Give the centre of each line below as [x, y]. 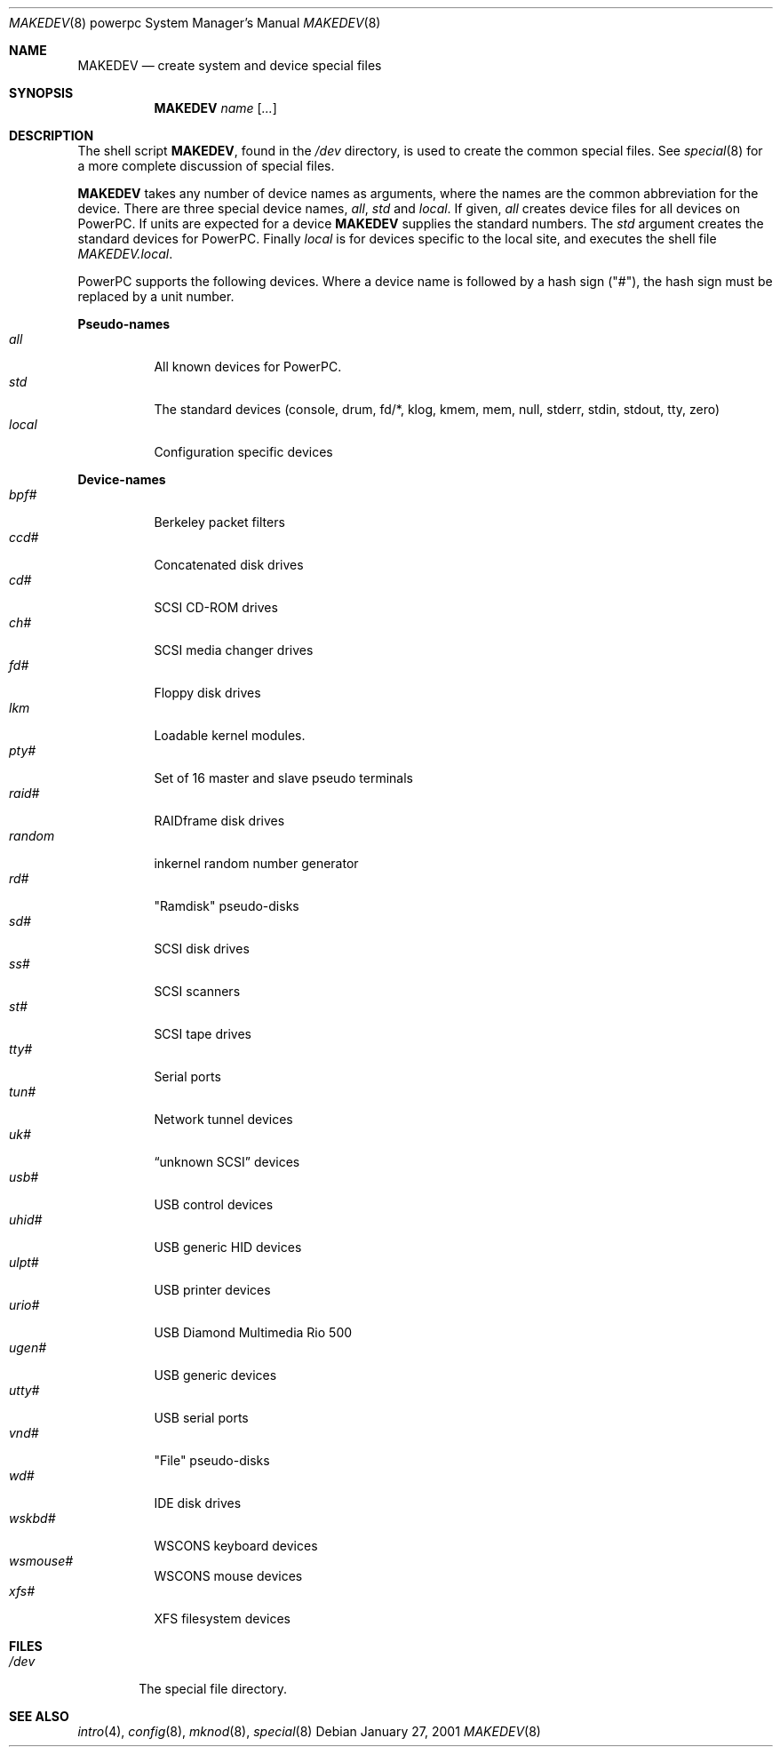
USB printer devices [212, 1290]
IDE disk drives [198, 1503]
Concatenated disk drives [229, 565]
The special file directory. [213, 1689]
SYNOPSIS [41, 93]
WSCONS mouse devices [228, 1576]
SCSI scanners [197, 991]
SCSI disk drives [202, 949]
